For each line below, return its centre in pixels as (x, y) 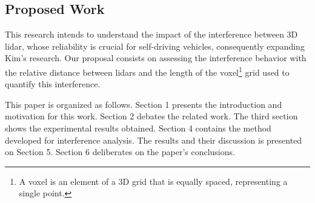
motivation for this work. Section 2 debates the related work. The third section (151, 116)
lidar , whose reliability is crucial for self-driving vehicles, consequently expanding (155, 46)
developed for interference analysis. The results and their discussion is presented (154, 140)
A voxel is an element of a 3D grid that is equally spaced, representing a (153, 181)
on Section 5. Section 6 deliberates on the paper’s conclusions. (120, 152)
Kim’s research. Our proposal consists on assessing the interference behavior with (156, 58)
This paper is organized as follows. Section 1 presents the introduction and (144, 104)
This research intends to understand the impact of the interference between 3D (151, 34)
